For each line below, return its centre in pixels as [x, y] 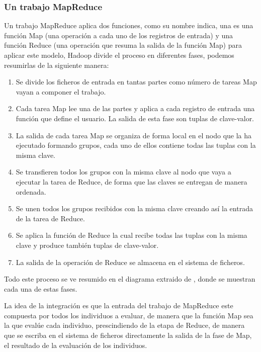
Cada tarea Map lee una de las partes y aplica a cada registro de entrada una [135, 108]
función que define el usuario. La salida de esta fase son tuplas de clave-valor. [135, 118]
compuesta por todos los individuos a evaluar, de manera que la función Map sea [129, 315]
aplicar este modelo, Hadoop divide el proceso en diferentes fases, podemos [119, 55]
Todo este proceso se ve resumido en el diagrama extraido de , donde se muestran [130, 279]
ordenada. [31, 191]
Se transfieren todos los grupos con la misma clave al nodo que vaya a [123, 172]
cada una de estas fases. [41, 288]
